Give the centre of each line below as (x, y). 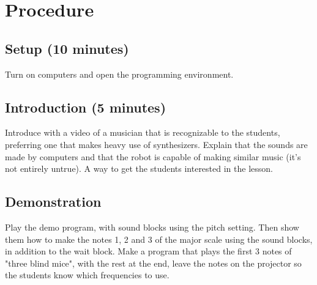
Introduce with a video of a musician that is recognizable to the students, (143, 132)
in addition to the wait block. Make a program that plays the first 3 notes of (148, 251)
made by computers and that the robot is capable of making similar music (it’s (153, 156)
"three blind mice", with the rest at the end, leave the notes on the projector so (153, 263)
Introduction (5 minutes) (86, 107)
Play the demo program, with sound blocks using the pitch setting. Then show (152, 227)
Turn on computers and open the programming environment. (119, 74)
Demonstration (53, 202)
